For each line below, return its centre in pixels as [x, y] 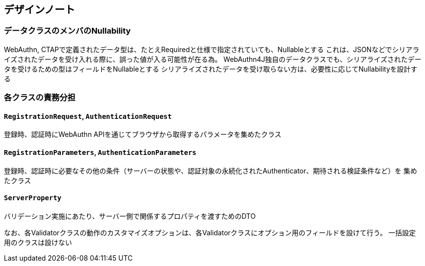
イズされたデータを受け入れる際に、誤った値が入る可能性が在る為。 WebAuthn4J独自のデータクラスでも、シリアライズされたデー [213, 59]
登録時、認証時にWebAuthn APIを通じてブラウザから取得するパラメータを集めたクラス [143, 134]
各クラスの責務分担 [40, 98]
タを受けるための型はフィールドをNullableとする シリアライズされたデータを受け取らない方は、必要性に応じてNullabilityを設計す [211, 69]
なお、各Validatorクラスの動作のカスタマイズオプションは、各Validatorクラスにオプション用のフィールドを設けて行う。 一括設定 [210, 232]
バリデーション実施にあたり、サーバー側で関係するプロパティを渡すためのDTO [130, 216]
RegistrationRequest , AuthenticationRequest [88, 116]
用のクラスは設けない [38, 242]
